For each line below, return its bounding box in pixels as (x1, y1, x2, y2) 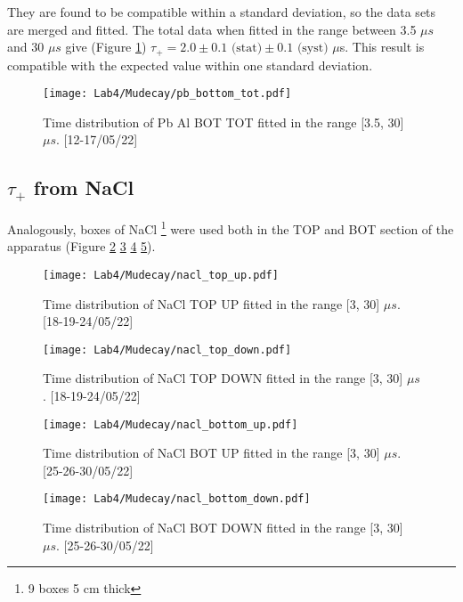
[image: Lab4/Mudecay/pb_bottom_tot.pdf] (43, 87, 292, 101)
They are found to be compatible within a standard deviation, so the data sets (7, 3, 436, 20)
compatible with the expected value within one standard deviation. (7, 55, 373, 74)
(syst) (296, 42, 329, 55)
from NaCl (33, 174, 134, 201)
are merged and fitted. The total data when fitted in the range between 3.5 (7, 20, 417, 38)
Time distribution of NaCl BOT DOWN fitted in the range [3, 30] (43, 518, 403, 537)
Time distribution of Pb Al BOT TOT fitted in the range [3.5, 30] (43, 112, 404, 131)
